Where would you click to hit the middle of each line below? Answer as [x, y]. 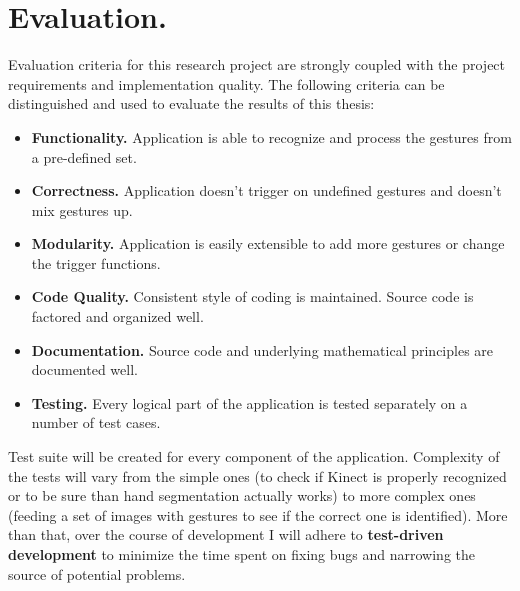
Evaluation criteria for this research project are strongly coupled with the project [257, 64]
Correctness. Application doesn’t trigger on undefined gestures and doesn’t [266, 190]
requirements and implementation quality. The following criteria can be [226, 83]
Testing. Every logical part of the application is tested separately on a [249, 402]
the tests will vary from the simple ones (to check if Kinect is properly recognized [257, 475]
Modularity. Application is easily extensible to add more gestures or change [268, 243]
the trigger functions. [96, 262]
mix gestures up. [82, 209]
